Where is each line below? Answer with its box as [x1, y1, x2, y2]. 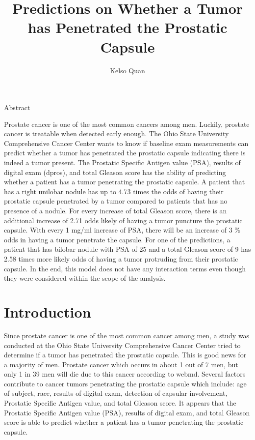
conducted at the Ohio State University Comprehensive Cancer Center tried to [4, 340, 241, 350]
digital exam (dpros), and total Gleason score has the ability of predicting [4, 167, 226, 177]
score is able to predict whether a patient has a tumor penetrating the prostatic [4, 417, 244, 427]
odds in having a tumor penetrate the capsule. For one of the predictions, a [4, 234, 230, 244]
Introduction [4, 301, 91, 322]
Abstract [4, 102, 30, 113]
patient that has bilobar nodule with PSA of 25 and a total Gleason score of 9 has [4, 244, 251, 254]
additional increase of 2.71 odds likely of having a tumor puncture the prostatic [4, 215, 243, 225]
